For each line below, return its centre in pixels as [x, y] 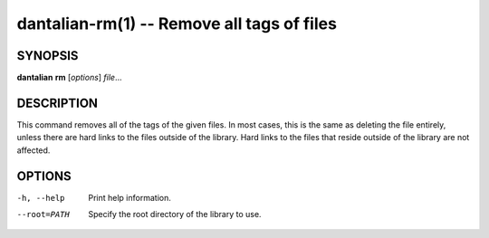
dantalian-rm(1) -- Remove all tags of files [177, 24]
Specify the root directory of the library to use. [175, 214]
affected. [34, 150]
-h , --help [41, 198]
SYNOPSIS [48, 56]
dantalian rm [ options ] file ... [69, 78]
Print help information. [129, 197]
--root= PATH [43, 214]
